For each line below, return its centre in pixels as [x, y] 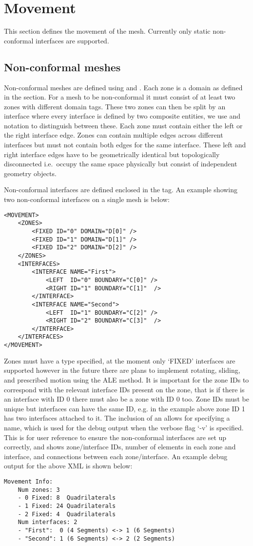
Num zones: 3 [39, 490]
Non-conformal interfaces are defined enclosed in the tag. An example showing [121, 190]
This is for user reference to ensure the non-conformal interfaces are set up [115, 437]
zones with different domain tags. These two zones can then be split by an [115, 106]
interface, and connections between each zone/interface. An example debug [116, 456]
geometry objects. [30, 173]
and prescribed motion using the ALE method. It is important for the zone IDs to [126, 379]
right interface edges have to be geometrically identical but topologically [112, 154]
